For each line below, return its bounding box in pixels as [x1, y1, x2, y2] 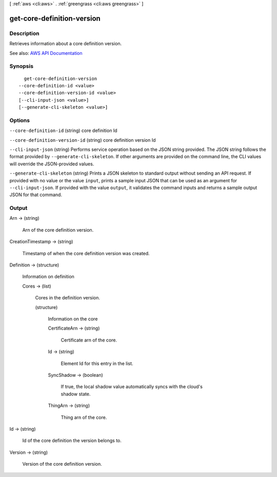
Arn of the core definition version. [22, 226, 94, 233]
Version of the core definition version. [22, 461, 102, 467]
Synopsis [9, 63, 33, 70]
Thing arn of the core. [61, 414, 107, 421]
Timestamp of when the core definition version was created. [22, 250, 150, 256]
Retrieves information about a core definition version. [9, 41, 122, 47]
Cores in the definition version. [35, 295, 100, 301]
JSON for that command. [9, 192, 63, 198]
